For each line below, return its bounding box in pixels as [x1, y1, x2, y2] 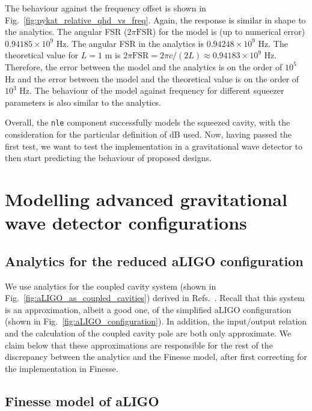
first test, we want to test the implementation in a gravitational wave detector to [5, 139, 302, 152]
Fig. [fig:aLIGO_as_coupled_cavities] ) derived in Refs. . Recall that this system [5, 291, 305, 304]
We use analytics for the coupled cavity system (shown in [5, 279, 216, 292]
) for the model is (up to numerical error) [152, 25, 305, 38]
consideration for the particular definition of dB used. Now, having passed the [5, 128, 292, 140]
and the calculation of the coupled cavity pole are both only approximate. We [5, 326, 292, 339]
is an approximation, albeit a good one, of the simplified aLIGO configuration [5, 303, 292, 315]
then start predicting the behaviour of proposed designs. [5, 151, 212, 164]
